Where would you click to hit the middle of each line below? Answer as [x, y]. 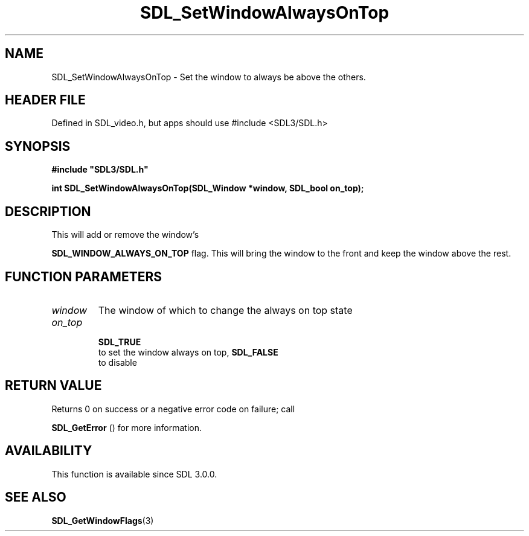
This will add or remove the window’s [125, 235]
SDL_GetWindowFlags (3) [103, 520]
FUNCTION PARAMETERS [83, 276]
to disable [117, 362]
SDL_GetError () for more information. [127, 427]
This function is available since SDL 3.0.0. [134, 474]
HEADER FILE [45, 100]
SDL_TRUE [120, 342]
